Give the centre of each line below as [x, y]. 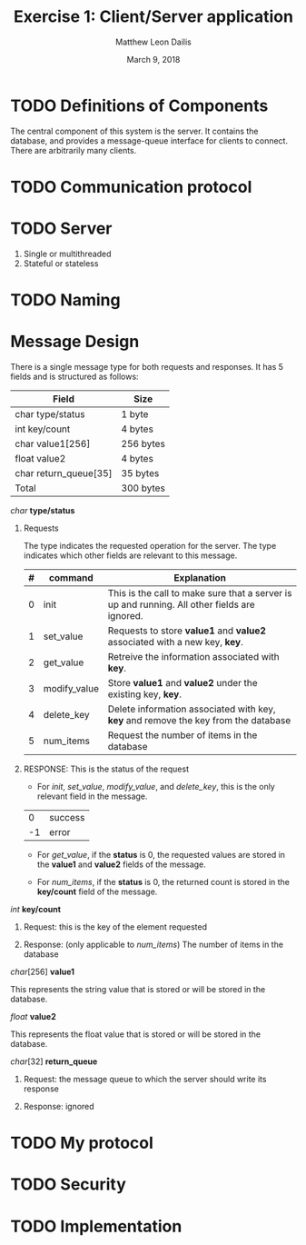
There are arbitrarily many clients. [74, 150]
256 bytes [143, 443]
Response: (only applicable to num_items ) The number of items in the [153, 944]
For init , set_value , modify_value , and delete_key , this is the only [156, 786]
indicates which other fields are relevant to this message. [130, 555]
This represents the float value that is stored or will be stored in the [136, 1034]
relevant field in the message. [92, 796]
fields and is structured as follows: [74, 376]
